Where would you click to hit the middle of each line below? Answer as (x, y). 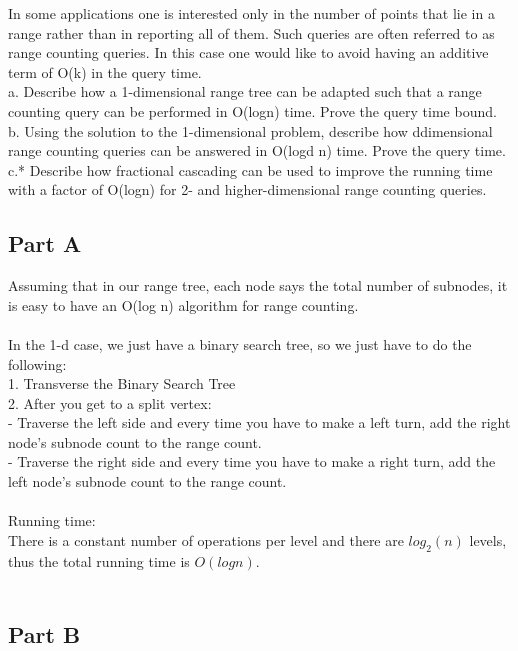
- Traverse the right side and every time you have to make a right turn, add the (252, 461)
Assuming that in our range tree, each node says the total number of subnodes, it (258, 285)
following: (37, 363)
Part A (45, 243)
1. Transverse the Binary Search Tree (122, 383)
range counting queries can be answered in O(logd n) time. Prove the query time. (257, 150)
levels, (488, 539)
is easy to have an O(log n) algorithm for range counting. (183, 304)
